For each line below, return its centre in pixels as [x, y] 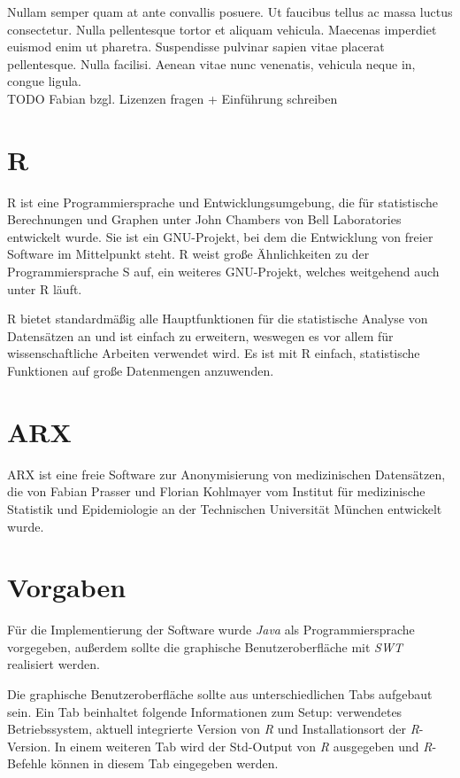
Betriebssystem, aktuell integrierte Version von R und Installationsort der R [213, 729]
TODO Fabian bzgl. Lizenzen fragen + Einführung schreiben [172, 98]
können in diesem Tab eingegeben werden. [165, 763]
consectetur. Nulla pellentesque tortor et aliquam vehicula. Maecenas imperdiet [222, 29]
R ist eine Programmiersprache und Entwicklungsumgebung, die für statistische [222, 202]
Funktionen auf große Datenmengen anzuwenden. [141, 371]
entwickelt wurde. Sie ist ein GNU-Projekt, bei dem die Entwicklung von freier [220, 236]
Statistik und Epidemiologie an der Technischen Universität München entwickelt [225, 508]
